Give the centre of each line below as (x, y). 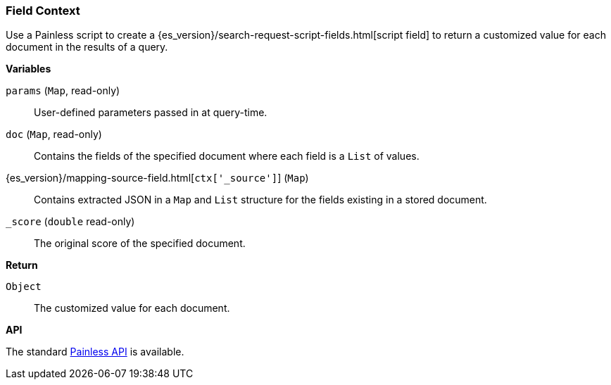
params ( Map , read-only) (63, 91)
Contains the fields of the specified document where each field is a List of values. (227, 156)
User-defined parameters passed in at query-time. (151, 113)
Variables (29, 69)
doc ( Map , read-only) (54, 134)
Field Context (43, 11)
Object (24, 287)
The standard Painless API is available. (95, 352)
